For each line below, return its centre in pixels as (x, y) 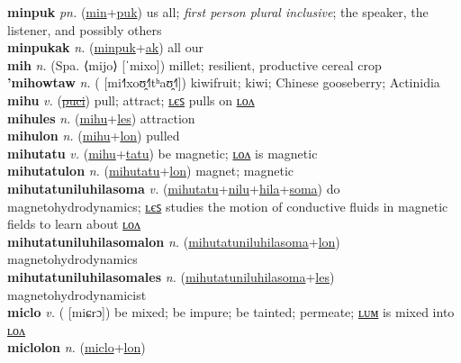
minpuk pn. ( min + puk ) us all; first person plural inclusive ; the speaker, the (218, 12)
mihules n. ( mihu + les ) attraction (101, 118)
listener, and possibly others (85, 29)
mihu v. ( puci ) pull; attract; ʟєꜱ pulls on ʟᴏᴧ (131, 100)
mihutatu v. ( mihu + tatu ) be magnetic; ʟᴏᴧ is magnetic (163, 153)
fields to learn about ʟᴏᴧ (74, 224)
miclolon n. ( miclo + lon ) (77, 347)
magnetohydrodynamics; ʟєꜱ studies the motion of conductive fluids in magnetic (228, 206)
